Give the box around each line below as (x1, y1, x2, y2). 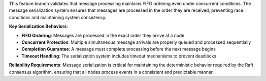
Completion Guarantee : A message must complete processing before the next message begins (21, 46, 216, 52)
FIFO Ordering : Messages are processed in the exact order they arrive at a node (21, 32, 185, 38)
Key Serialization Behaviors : (9, 24, 68, 29)
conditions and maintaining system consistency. (9, 14, 107, 20)
